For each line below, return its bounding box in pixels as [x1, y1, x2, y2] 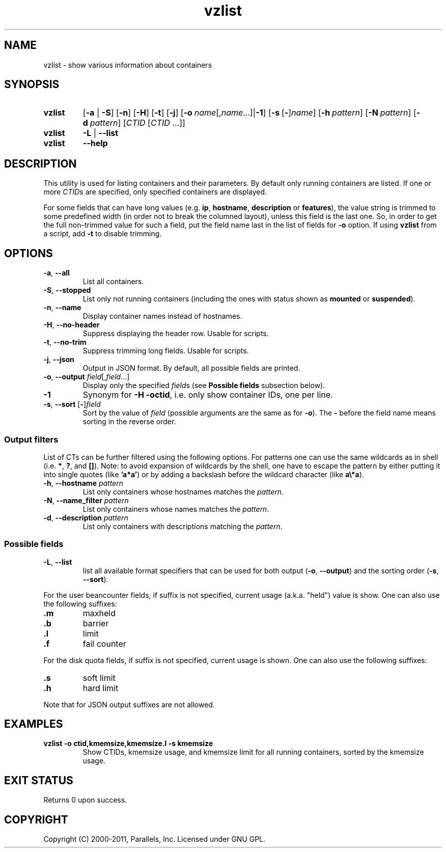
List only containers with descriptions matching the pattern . [82, 521, 283, 531]
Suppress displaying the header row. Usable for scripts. [82, 329, 269, 338]
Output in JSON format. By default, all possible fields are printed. [82, 364, 300, 373]
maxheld [82, 608, 116, 618]
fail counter [82, 638, 126, 649]
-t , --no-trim [43, 338, 87, 347]
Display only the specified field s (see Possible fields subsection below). [82, 381, 325, 390]
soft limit [82, 672, 116, 683]
